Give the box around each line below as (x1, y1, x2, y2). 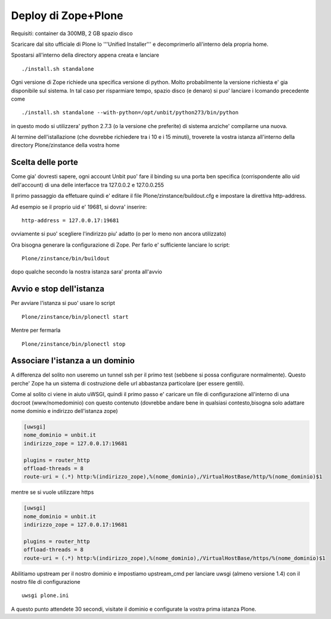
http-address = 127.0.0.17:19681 (21, 217, 119, 223)
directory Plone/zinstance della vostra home (11, 142, 120, 149)
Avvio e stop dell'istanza (11, 284, 104, 294)
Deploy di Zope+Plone (11, 9, 123, 22)
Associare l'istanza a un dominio (11, 356, 135, 366)
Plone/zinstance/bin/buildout (21, 255, 110, 262)
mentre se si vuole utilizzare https (11, 489, 94, 496)
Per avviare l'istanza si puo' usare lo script (11, 300, 116, 307)
